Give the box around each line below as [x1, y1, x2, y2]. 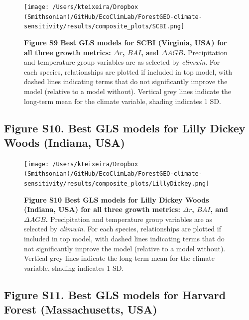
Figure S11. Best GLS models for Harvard [4, 287, 226, 302]
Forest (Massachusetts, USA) [4, 302, 157, 317]
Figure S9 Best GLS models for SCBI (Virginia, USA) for [24, 37, 227, 47]
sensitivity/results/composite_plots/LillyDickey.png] [24, 180, 210, 188]
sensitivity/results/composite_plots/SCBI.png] [24, 23, 185, 30]
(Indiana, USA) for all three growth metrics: [24, 204, 180, 214]
